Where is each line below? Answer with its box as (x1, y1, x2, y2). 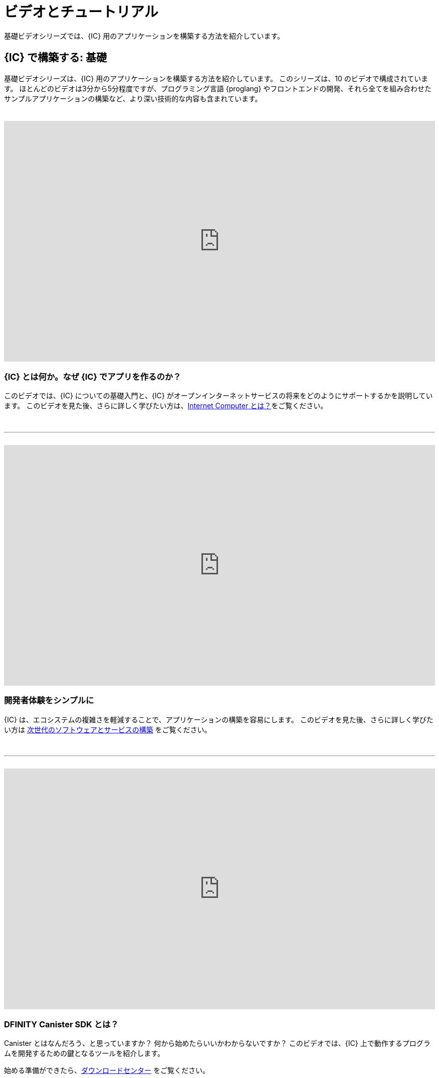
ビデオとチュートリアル (4, 4, 158, 21)
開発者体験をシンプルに (4, 695, 94, 706)
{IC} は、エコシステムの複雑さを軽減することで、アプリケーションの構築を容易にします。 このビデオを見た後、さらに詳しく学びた (4, 715, 433, 724)
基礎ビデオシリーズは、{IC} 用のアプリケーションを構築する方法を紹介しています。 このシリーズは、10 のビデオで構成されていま (4, 74, 428, 83)
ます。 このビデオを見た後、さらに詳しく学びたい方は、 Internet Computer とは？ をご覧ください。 (4, 401, 328, 410)
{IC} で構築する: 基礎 (4, 51, 107, 64)
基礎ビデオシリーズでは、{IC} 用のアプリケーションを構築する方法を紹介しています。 (4, 31, 285, 40)
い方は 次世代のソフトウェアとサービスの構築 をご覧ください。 (4, 725, 211, 734)
